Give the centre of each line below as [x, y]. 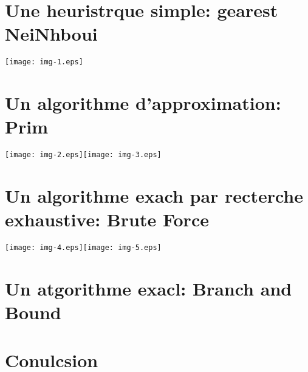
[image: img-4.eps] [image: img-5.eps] [83, 248]
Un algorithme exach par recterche [154, 196]
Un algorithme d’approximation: [143, 103]
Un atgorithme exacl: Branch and [149, 289]
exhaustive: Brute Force [107, 219]
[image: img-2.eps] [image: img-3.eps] [83, 155]
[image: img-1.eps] [44, 62]
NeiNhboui [51, 34]
